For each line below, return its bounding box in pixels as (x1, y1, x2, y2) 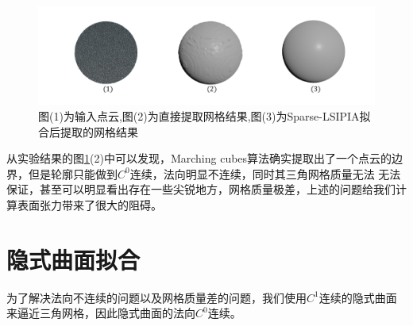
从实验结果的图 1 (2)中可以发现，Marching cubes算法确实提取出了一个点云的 (6, 150, 392, 167)
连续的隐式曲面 (318, 289, 397, 305)
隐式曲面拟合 (6, 243, 141, 275)
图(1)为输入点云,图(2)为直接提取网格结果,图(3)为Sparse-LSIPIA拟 (38, 107, 371, 124)
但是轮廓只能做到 (28, 165, 118, 182)
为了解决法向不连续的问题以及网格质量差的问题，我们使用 (6, 289, 307, 305)
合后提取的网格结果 (38, 123, 138, 140)
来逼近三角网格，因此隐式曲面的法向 (6, 305, 195, 321)
